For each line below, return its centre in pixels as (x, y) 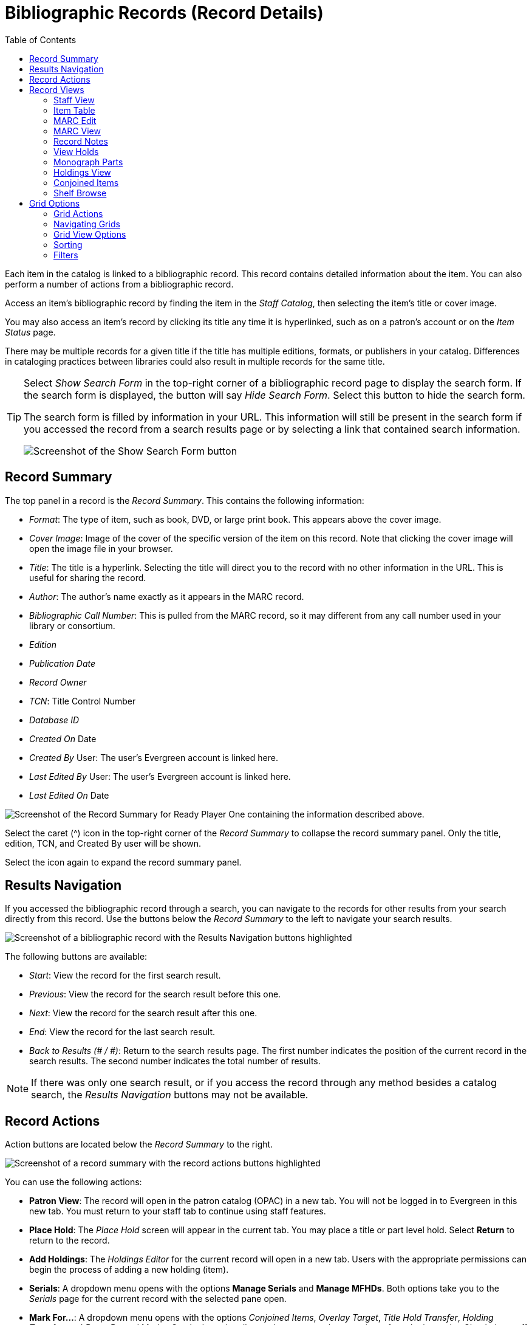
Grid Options (55, 203)
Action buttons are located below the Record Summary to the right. (139, 1144)
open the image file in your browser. (101, 548)
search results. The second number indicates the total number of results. (175, 1061)
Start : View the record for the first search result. (125, 976)
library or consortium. (72, 625)
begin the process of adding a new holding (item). (129, 1270)
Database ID (54, 720)
